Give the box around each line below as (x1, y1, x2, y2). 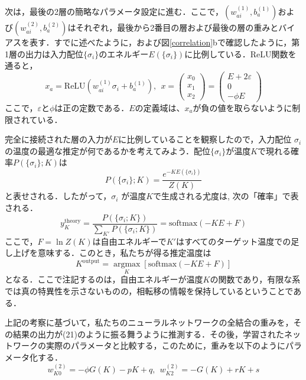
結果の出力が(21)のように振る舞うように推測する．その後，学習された (12, 327, 284, 340)
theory (64, 217, 81, 224)
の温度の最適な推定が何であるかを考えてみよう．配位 (5, 144, 211, 157)
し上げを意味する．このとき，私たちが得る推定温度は (5, 246, 211, 259)
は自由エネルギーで (92, 235, 167, 247)
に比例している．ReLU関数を (184, 47, 297, 60)
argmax (113, 260, 141, 269)
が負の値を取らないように (193, 101, 292, 113)
